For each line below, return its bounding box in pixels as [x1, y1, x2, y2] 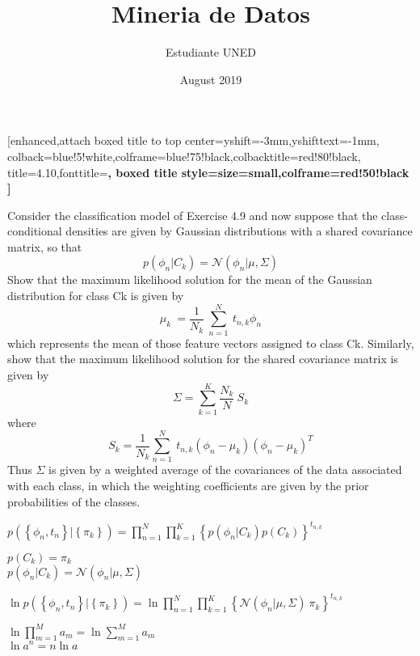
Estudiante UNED [166, 44, 256, 61]
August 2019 [179, 70, 242, 87]
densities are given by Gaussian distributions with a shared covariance [65, 222, 413, 239]
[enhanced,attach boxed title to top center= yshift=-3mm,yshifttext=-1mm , [7, 132, 380, 149]
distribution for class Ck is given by [7, 287, 184, 304]
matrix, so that [7, 238, 82, 255]
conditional [7, 222, 62, 239]
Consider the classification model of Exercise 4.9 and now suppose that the [7, 206, 378, 223]
